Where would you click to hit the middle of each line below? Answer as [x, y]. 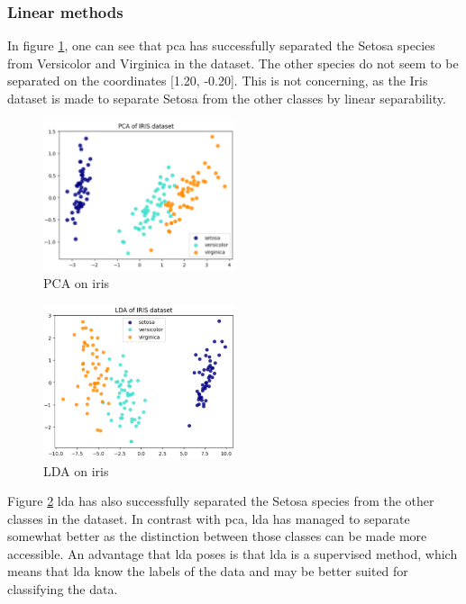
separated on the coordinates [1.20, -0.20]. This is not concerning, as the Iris [218, 81]
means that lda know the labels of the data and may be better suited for [208, 571]
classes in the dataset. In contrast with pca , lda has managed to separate [209, 518]
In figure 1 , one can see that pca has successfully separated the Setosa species [221, 45]
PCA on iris [77, 283]
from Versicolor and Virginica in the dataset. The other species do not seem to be [233, 63]
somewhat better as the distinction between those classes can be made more [217, 536]
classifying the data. [63, 589]
